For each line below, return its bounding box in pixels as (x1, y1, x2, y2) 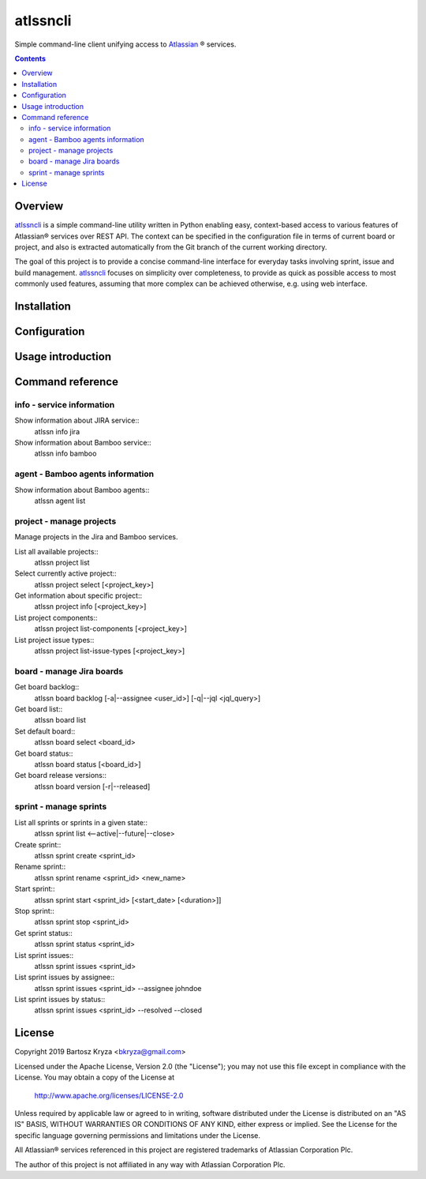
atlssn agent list (34, 496, 86, 505)
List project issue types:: (14, 635, 95, 644)
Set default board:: (14, 727, 76, 736)
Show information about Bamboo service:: (14, 438, 151, 448)
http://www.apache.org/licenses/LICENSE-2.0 (34, 1091, 184, 1100)
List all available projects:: (14, 546, 99, 556)
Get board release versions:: (14, 771, 106, 780)
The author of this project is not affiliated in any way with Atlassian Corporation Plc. (14, 1159, 286, 1169)
